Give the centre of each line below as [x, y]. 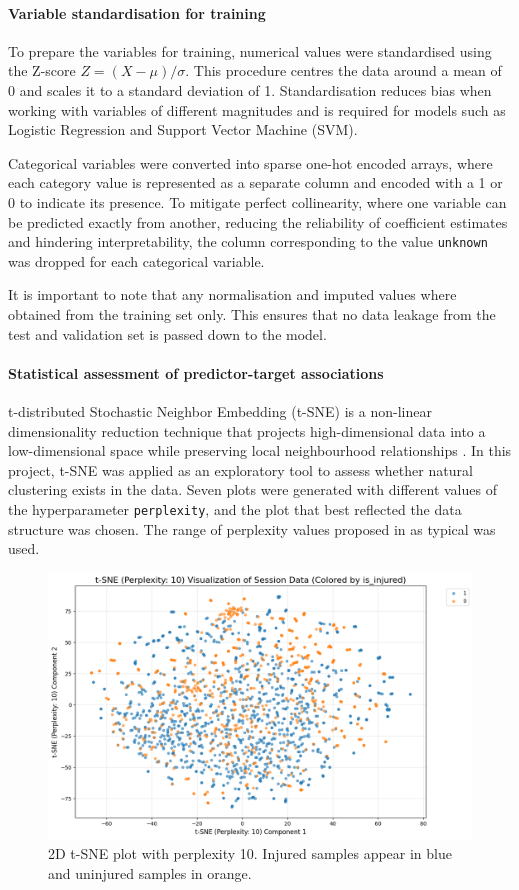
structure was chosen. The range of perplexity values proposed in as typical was [252, 528]
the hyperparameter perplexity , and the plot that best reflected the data [235, 508]
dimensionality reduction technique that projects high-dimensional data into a [247, 430]
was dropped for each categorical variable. [136, 260]
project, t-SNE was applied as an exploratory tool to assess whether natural [240, 469]
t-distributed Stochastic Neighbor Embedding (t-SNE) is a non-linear [220, 410]
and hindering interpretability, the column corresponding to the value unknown [248, 241]
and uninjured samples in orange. [150, 872]
